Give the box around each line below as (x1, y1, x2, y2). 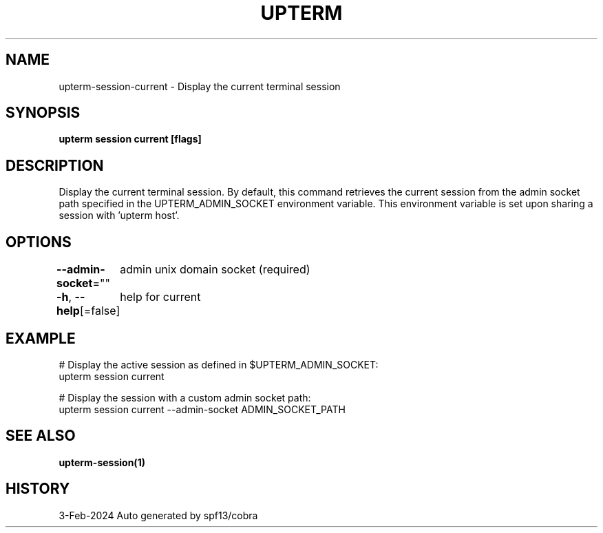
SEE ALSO (6, 427, 76, 445)
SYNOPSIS (6, 104, 81, 122)
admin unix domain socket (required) (120, 262, 310, 277)
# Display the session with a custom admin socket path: (59, 391, 311, 404)
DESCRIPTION (6, 156, 104, 174)
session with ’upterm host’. (59, 209, 180, 222)
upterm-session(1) (59, 456, 145, 468)
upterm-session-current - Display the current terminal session (59, 80, 341, 92)
